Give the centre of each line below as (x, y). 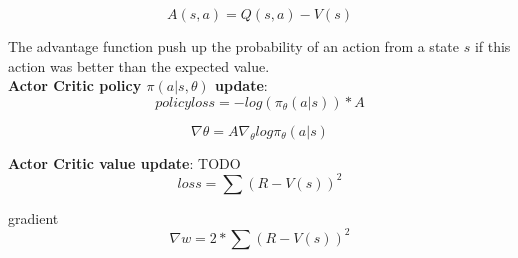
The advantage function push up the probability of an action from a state (233, 46)
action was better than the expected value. (139, 65)
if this (492, 46)
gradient (33, 217)
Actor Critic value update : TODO (124, 162)
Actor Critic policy (75, 85)
